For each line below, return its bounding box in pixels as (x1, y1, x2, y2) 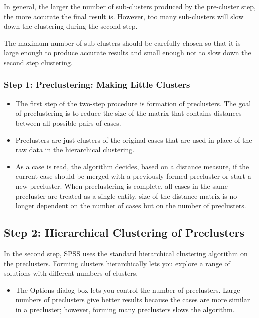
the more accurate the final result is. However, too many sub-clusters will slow (4, 11, 244, 21)
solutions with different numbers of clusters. (4, 268, 138, 278)
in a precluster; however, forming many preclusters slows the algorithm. (15, 304, 235, 314)
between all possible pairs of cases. (15, 117, 121, 128)
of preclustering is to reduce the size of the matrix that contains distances (15, 108, 242, 118)
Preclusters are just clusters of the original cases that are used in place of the (15, 134, 252, 145)
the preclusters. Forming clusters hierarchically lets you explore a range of (4, 258, 230, 268)
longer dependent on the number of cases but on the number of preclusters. (15, 200, 246, 211)
